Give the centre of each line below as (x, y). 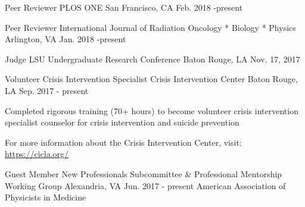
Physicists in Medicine (46, 197)
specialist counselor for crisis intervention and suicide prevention (122, 122)
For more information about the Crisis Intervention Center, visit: (123, 142)
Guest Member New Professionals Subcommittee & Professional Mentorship (144, 173)
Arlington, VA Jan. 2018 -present (66, 39)
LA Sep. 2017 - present (47, 90)
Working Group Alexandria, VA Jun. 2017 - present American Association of (145, 185)
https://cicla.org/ (37, 154)
